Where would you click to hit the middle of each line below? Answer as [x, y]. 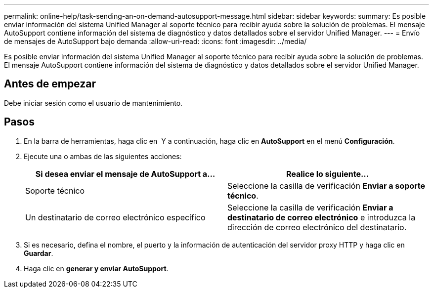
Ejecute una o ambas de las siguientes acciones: [103, 156]
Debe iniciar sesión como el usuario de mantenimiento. [93, 103]
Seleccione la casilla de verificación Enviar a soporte [326, 186]
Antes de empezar [50, 84]
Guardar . [39, 253]
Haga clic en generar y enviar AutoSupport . [96, 268]
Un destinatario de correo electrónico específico [115, 217]
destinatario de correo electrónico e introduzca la [322, 217]
